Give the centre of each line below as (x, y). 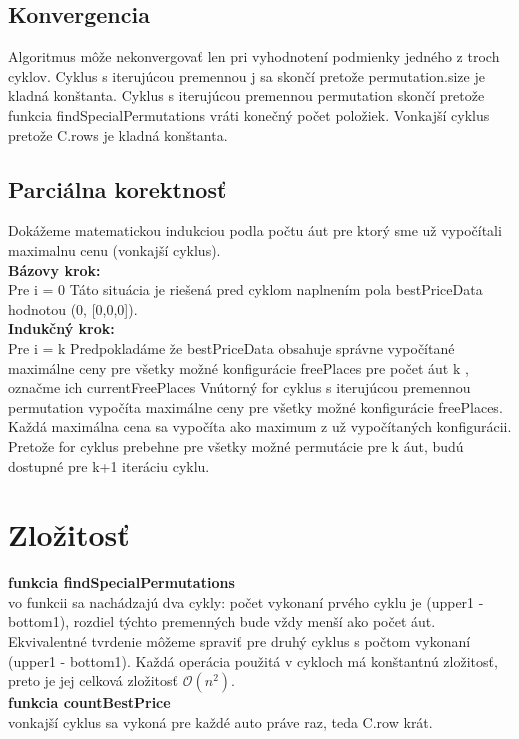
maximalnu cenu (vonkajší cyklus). (114, 249)
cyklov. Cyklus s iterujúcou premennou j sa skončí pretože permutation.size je (246, 75)
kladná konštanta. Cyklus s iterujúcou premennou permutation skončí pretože (246, 95)
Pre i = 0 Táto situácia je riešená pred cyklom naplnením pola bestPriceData (245, 289)
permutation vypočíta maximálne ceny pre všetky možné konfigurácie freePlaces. (255, 406)
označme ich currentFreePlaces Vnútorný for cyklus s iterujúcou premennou (239, 387)
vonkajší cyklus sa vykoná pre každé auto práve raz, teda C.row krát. (220, 721)
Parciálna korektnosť (117, 188)
